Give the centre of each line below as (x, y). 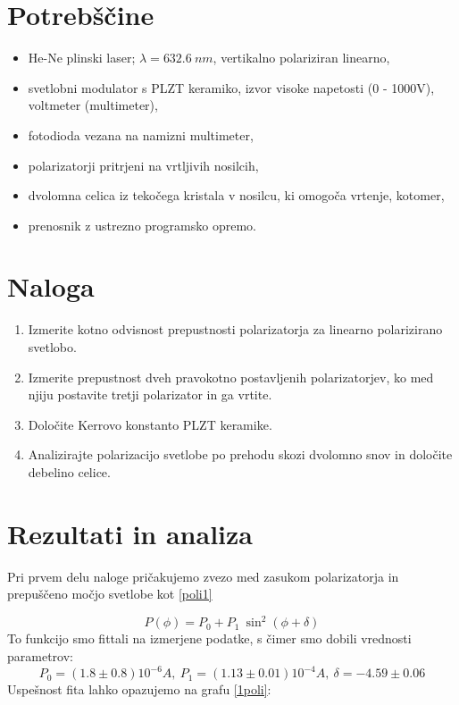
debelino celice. (69, 471)
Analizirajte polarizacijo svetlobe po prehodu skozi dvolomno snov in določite (240, 454)
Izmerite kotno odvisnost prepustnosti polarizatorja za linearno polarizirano (235, 329)
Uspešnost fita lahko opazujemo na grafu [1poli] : (139, 689)
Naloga (51, 286)
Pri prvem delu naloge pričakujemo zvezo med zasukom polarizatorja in (203, 576)
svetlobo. (52, 347)
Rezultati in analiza (130, 533)
